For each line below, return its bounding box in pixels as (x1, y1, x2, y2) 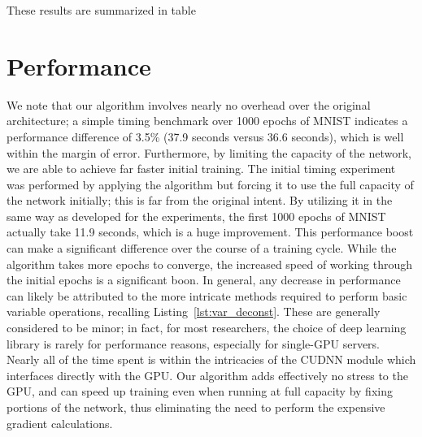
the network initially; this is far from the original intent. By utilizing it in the (7, 192, 393, 209)
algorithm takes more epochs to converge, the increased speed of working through (7, 255, 413, 272)
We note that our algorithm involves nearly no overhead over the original (7, 96, 371, 113)
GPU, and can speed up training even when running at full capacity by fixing (7, 383, 393, 400)
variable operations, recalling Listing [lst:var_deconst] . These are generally (7, 303, 381, 320)
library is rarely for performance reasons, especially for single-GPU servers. (7, 335, 380, 352)
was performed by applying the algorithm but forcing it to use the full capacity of (7, 175, 414, 193)
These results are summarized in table (7, 2, 196, 18)
